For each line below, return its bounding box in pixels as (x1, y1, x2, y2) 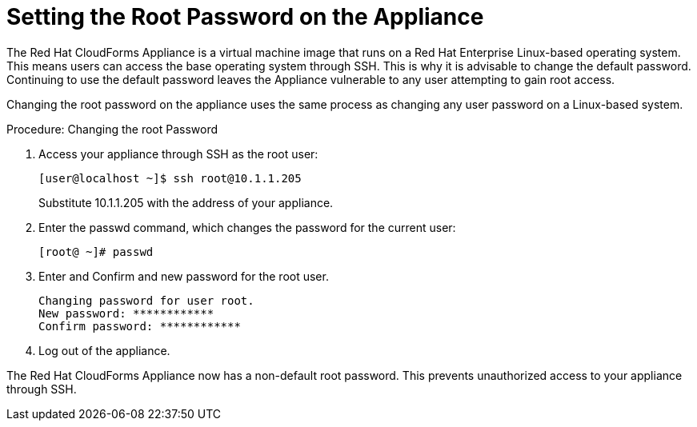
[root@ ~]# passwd (38, 245, 154, 258)
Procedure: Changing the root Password (6, 122, 218, 136)
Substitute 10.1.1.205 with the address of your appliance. (38, 195, 334, 210)
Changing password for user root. (38, 293, 254, 307)
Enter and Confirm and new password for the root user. (38, 269, 329, 283)
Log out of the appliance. (38, 343, 170, 357)
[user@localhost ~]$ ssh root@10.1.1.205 (38, 171, 302, 185)
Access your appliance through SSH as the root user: (38, 146, 318, 161)
